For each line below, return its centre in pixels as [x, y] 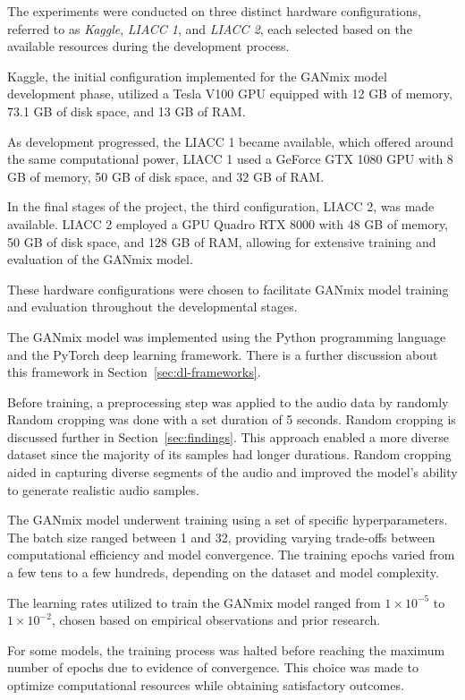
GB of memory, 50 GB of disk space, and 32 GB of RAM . [166, 176]
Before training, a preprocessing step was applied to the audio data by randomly [228, 401]
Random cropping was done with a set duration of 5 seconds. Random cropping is [232, 419]
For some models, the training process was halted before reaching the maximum [226, 649]
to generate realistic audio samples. [103, 489]
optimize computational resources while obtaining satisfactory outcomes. [206, 685]
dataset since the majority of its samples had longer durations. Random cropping [229, 454]
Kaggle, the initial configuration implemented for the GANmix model [197, 76]
